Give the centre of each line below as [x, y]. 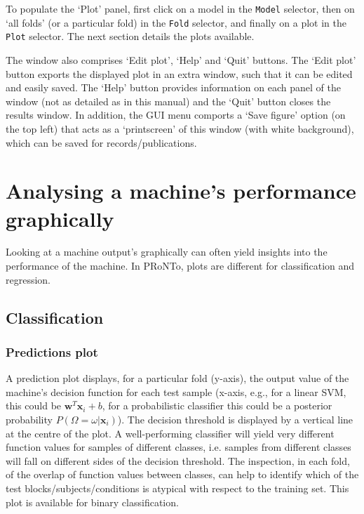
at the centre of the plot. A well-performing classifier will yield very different [170, 433]
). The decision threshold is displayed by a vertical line [235, 419]
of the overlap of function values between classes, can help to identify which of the [182, 474]
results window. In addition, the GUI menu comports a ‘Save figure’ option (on [176, 115]
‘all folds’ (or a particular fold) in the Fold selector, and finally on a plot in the [176, 22]
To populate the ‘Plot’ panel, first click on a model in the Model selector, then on [180, 8]
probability [29, 419]
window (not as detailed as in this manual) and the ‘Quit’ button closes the [168, 101]
